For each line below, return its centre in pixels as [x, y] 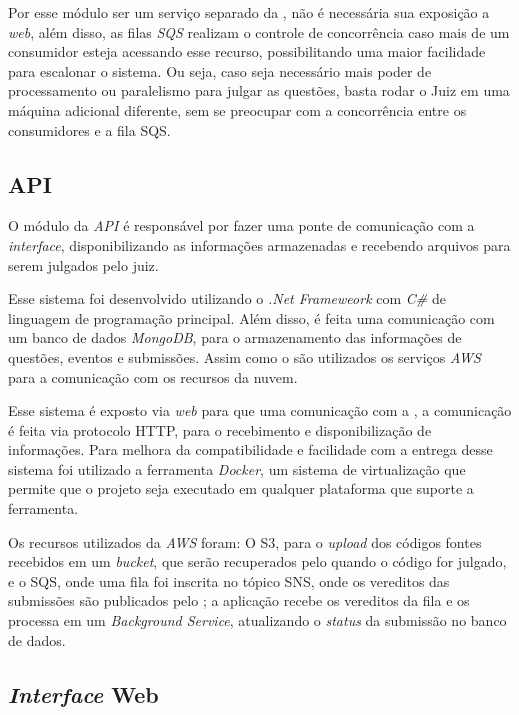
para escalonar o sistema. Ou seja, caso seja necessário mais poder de [220, 70]
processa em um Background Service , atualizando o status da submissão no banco [257, 620]
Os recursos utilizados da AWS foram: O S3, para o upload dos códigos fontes [245, 541]
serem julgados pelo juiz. [83, 264]
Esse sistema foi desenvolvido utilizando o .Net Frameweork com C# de [227, 298]
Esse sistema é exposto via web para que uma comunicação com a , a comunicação [260, 410]
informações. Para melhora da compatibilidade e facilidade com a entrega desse [250, 449]
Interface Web [83, 693]
